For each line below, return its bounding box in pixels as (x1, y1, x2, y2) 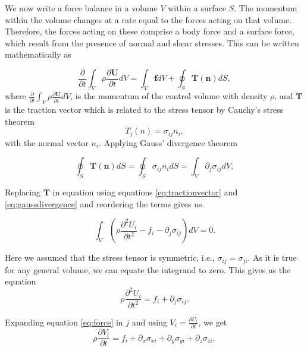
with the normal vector (5, 136, 89, 148)
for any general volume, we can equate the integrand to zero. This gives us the (5, 263, 291, 276)
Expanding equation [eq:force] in (5, 315, 123, 328)
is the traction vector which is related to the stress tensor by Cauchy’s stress (5, 103, 284, 116)
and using (131, 315, 167, 328)
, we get (198, 315, 227, 328)
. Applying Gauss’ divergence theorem (99, 136, 237, 148)
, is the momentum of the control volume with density (70, 90, 268, 102)
